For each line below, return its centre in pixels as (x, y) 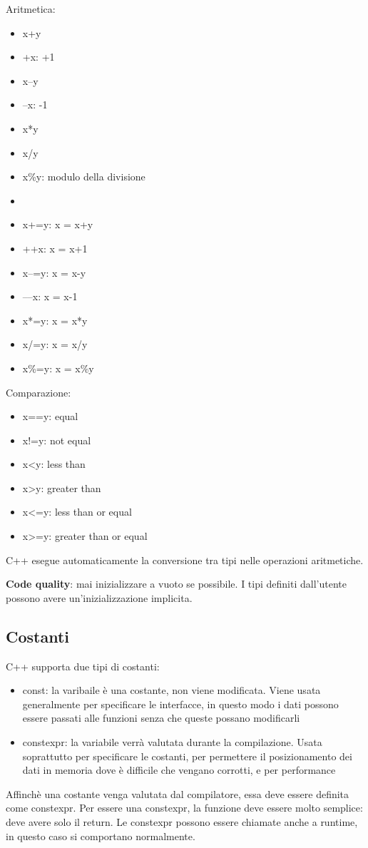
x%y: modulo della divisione (84, 177)
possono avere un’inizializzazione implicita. (99, 597)
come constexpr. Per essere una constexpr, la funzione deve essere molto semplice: (184, 808)
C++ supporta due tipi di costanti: (83, 666)
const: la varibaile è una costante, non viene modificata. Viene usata (172, 690)
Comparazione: (39, 392)
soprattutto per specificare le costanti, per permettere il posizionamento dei (187, 756)
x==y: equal (50, 416)
